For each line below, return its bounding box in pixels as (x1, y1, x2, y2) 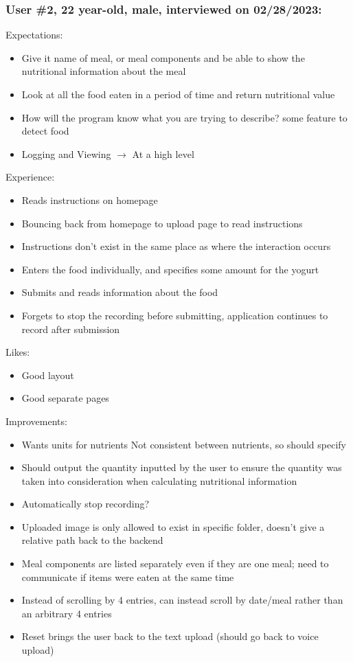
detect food (21, 124, 69, 138)
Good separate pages (21, 391, 109, 405)
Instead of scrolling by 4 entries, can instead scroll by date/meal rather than (21, 593, 343, 607)
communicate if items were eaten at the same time (21, 569, 234, 584)
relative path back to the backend (21, 533, 163, 547)
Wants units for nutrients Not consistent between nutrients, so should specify (21, 437, 346, 451)
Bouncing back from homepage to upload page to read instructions (21, 216, 303, 230)
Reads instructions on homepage (21, 192, 158, 207)
